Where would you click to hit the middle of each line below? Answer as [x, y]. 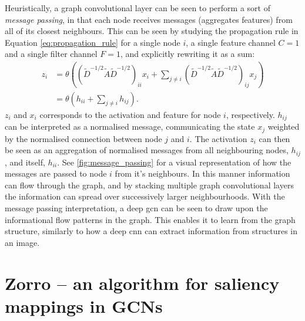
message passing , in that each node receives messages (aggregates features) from [149, 19]
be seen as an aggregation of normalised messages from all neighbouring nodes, [147, 150]
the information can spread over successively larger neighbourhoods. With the [145, 196]
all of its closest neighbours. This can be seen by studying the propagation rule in [152, 31]
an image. [22, 242]
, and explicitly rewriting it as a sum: [187, 54]
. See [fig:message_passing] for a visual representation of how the [174, 162]
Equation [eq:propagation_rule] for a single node [93, 42]
